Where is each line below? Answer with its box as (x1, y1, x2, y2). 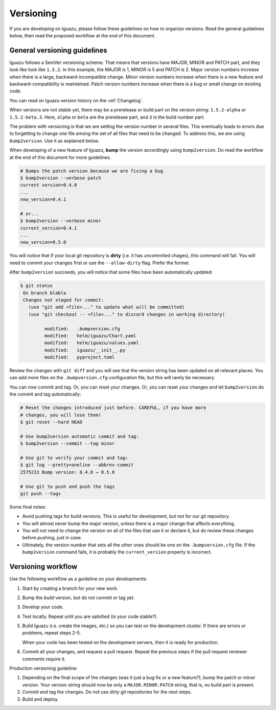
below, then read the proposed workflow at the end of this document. (9, 32, 156, 38)
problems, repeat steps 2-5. (22, 630, 81, 636)
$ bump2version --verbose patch (20, 175, 102, 181)
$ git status (20, 283, 53, 289)
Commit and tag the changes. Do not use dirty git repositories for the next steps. (22, 689, 192, 695)
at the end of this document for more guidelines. (9, 154, 111, 161)
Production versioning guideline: (9, 665, 78, 672)
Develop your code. (22, 604, 64, 610)
